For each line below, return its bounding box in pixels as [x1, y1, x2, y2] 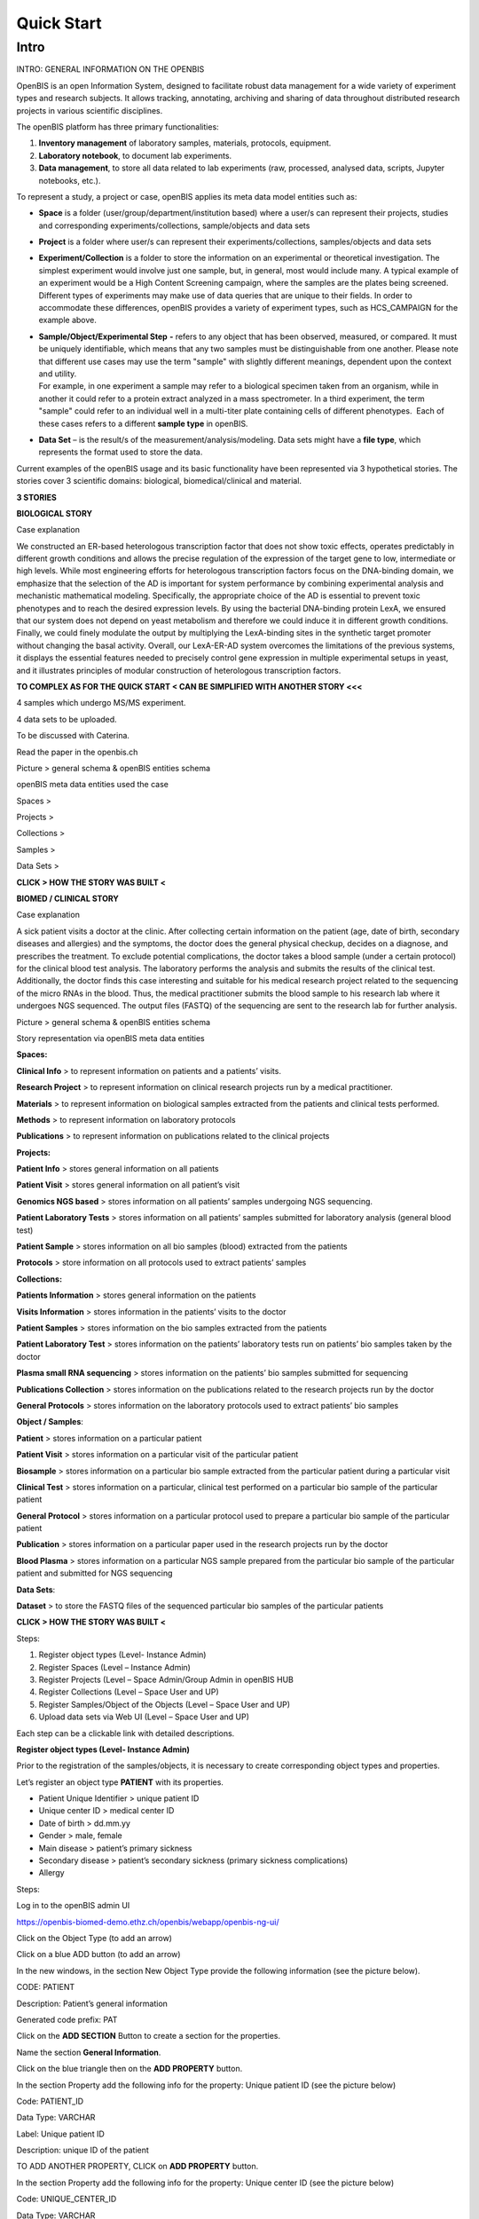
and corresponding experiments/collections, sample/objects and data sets [38, 220, 310, 231]
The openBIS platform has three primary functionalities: [16, 121, 219, 132]
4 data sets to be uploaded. [16, 714, 117, 724]
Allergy [38, 1868, 66, 1878]
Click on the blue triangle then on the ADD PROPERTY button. [16, 2064, 243, 2074]
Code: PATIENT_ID [16, 2096, 84, 2106]
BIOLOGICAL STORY [16, 508, 93, 518]
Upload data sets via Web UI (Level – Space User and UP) [38, 1711, 250, 1722]
